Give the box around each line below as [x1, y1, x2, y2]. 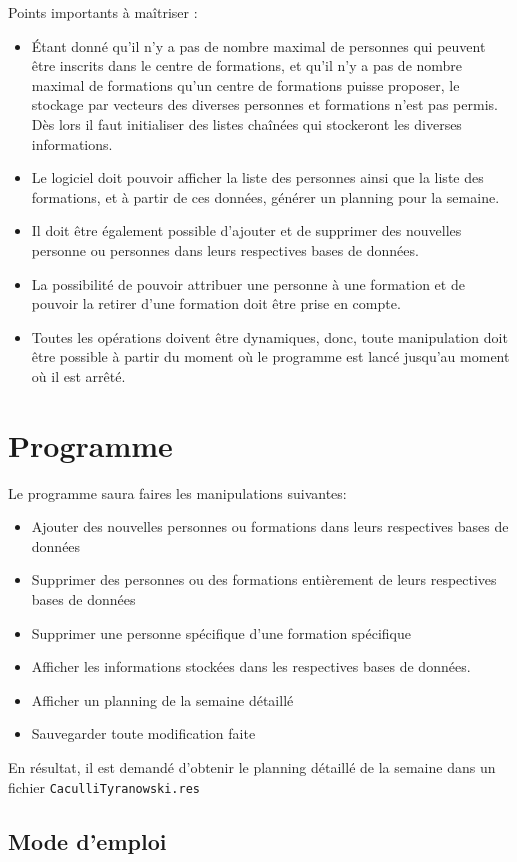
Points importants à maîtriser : [8, 2, 198, 22]
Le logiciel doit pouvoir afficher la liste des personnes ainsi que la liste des [31, 167, 484, 188]
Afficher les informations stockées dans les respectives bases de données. [31, 656, 471, 677]
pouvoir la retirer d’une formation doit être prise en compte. [31, 293, 401, 314]
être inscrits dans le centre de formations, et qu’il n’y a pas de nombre [31, 55, 463, 76]
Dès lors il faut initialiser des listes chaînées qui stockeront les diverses [31, 113, 462, 134]
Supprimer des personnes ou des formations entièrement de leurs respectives [31, 569, 497, 590]
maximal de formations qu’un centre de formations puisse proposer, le [31, 74, 460, 95]
